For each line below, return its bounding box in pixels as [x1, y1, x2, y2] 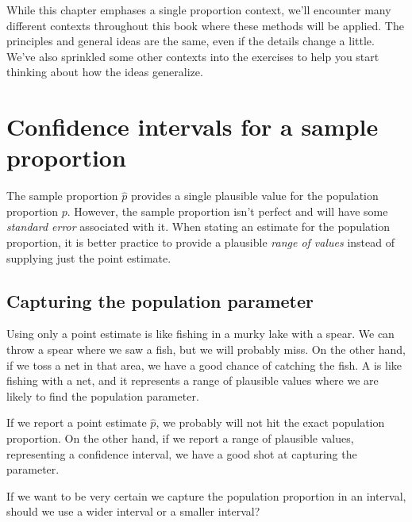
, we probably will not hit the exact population [156, 414, 385, 431]
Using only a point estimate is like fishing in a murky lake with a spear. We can [6, 325, 395, 342]
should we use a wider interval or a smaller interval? [6, 503, 260, 520]
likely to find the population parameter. [6, 387, 199, 404]
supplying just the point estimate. [6, 249, 171, 266]
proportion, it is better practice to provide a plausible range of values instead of [6, 234, 395, 251]
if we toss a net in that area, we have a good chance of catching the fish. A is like [6, 356, 402, 373]
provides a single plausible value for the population [130, 187, 379, 204]
